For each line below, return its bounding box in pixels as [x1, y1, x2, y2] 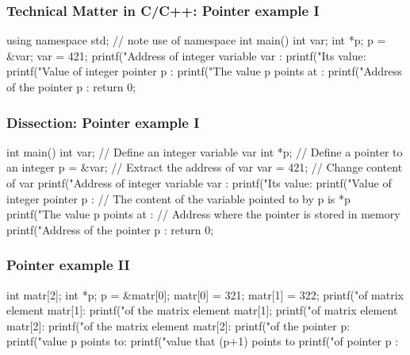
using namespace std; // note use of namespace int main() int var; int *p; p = [6, 32, 386, 48]
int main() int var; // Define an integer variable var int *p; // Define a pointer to [6, 143, 403, 160]
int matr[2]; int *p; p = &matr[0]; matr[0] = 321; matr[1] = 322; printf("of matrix [6, 286, 404, 303]
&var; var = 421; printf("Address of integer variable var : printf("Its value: [6, 47, 366, 64]
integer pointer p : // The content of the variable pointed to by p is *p [6, 190, 351, 206]
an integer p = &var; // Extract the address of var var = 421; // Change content [6, 159, 403, 176]
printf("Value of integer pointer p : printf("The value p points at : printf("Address [6, 63, 402, 79]
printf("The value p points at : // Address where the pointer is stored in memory [6, 206, 400, 222]
